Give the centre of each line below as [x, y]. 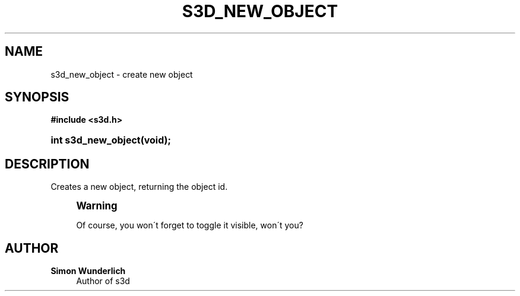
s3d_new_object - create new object [122, 74]
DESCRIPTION [47, 164]
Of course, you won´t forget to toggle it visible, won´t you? [190, 225]
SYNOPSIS [37, 97]
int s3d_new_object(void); [111, 140]
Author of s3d [103, 281]
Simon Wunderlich [88, 271]
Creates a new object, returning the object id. [139, 187]
